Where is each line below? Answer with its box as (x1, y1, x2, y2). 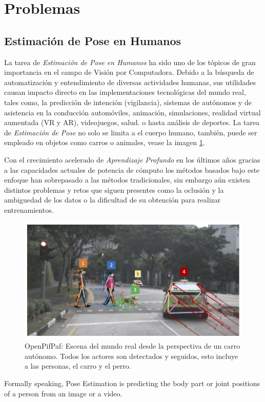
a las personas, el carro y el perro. (25, 360, 131, 371)
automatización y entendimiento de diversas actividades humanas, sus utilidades (4, 76, 256, 87)
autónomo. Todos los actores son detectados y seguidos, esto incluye (25, 350, 238, 361)
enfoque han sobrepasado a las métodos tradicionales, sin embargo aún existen (4, 174, 250, 185)
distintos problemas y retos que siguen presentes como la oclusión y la (4, 184, 224, 195)
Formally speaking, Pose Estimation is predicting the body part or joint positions (4, 377, 260, 388)
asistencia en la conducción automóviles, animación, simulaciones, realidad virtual (4, 107, 261, 117)
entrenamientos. (4, 204, 54, 215)
